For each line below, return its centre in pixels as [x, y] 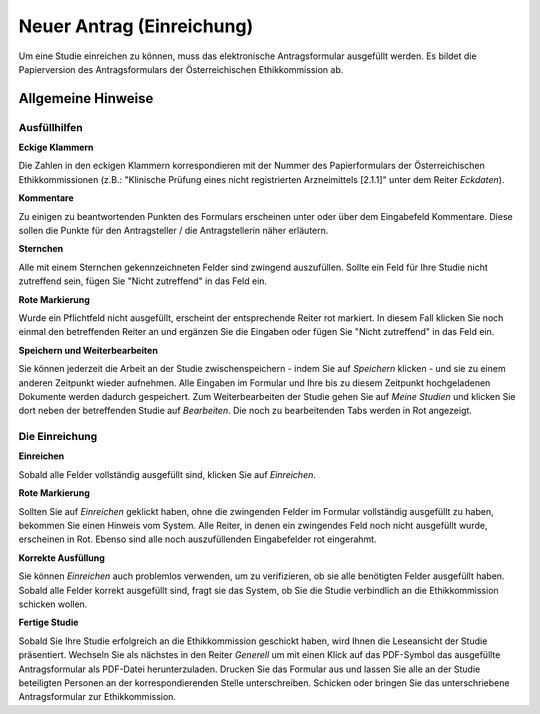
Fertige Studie [48, 622]
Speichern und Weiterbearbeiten [88, 350]
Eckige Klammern [56, 147]
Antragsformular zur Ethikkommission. [97, 697]
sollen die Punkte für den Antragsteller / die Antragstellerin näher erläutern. [173, 231]
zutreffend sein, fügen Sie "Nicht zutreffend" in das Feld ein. [143, 281]
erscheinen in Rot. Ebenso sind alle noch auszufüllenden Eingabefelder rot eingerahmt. [197, 539]
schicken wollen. [53, 604]
